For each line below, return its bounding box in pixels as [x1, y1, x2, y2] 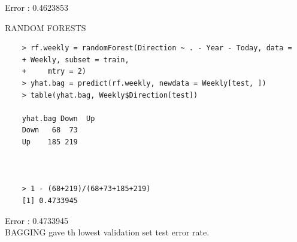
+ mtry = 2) [22, 67, 87, 76]
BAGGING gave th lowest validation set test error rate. [5, 226, 210, 238]
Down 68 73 [22, 126, 78, 135]
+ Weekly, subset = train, [22, 55, 129, 64]
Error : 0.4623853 [5, 1, 69, 13]
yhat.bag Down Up [22, 114, 95, 123]
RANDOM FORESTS [5, 21, 86, 34]
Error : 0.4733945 [5, 214, 69, 226]
